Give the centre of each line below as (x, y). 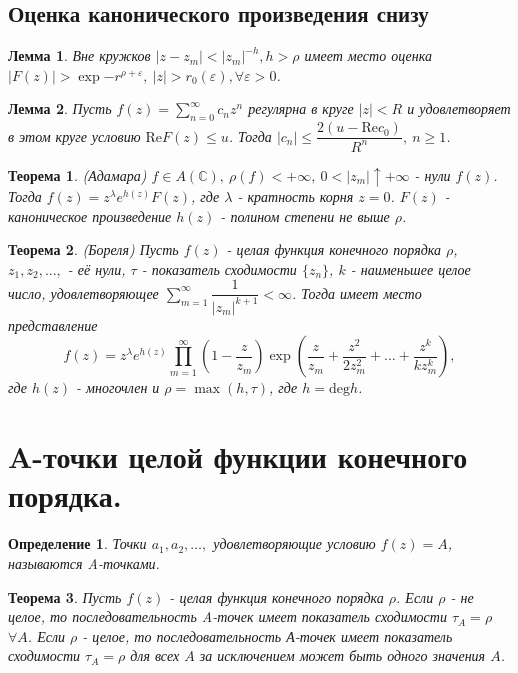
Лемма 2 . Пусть (60, 108)
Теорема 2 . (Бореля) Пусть (93, 249)
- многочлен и (118, 387)
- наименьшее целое (410, 268)
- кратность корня (295, 196)
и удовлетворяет (459, 108)
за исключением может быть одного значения (342, 655)
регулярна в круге (301, 108)
